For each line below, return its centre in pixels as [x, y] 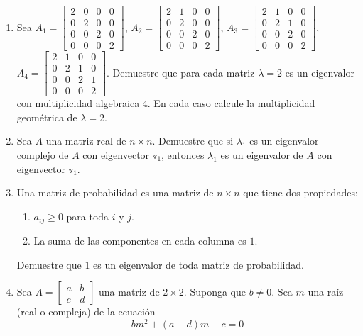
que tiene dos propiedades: [300, 192]
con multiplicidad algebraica [78, 103]
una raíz [326, 292]
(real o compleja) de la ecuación [86, 312]
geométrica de [47, 117]
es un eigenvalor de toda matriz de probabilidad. [199, 264]
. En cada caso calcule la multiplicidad [231, 103]
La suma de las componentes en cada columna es [140, 241]
